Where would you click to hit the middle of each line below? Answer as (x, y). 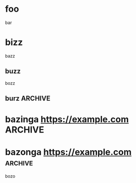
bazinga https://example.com (67, 120)
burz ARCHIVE (28, 99)
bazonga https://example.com (68, 152)
